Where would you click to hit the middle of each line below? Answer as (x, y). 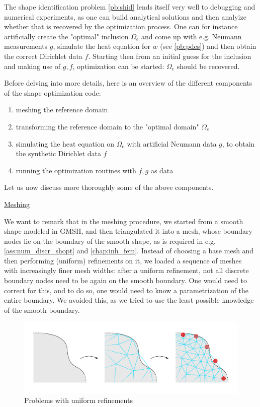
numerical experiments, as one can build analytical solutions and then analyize (125, 16)
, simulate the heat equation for (102, 46)
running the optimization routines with (76, 170)
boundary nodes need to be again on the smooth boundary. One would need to (125, 280)
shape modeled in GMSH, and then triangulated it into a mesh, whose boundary (128, 231)
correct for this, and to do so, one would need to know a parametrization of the (126, 290)
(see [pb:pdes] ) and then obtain (208, 46)
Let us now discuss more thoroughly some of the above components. (109, 187)
